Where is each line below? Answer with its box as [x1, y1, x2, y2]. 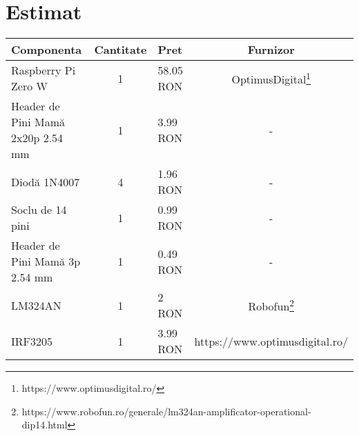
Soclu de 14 [11, 201, 67, 218]
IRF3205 [11, 333, 53, 349]
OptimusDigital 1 [231, 68, 311, 88]
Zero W [11, 78, 48, 95]
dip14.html [21, 417, 68, 432]
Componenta [11, 41, 82, 58]
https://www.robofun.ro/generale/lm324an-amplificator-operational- [21, 404, 311, 418]
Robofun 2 [248, 295, 294, 315]
